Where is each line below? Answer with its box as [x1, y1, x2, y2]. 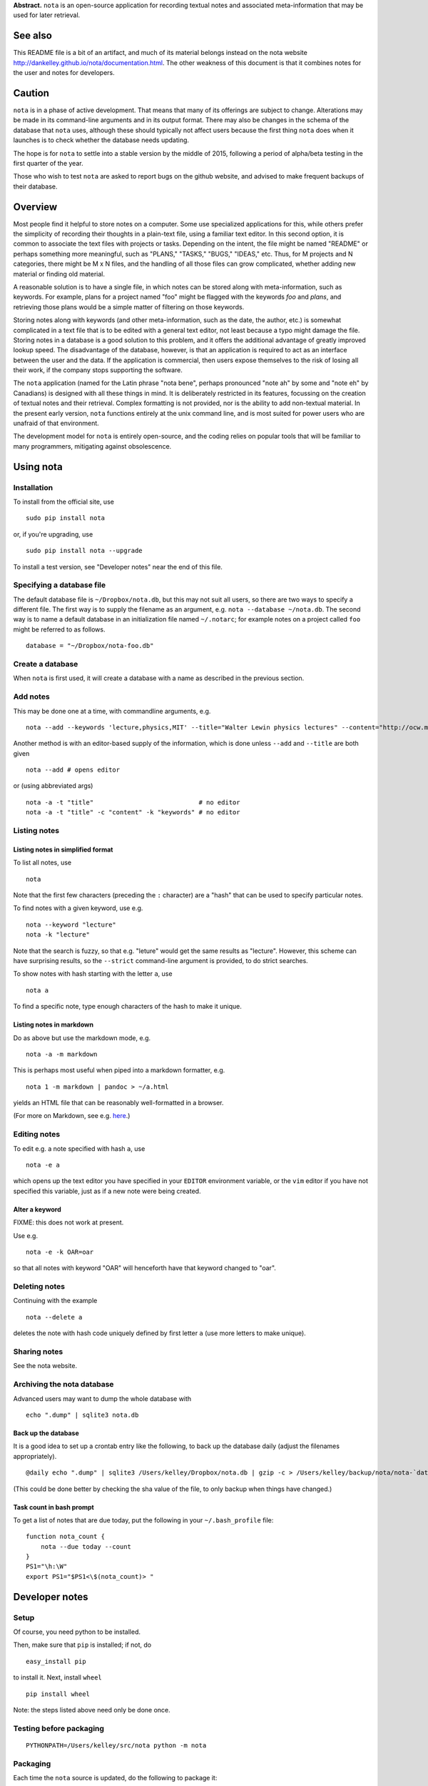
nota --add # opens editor [26, 766, 121, 774]
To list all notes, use [13, 858, 72, 867]
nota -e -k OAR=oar [26, 1247, 94, 1256]
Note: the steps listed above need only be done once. [13, 1705, 170, 1714]
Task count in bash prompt [13, 1502, 94, 1511]
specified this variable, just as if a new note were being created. [13, 1187, 201, 1195]
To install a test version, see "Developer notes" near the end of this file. [13, 562, 223, 571]
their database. [13, 182, 58, 191]
